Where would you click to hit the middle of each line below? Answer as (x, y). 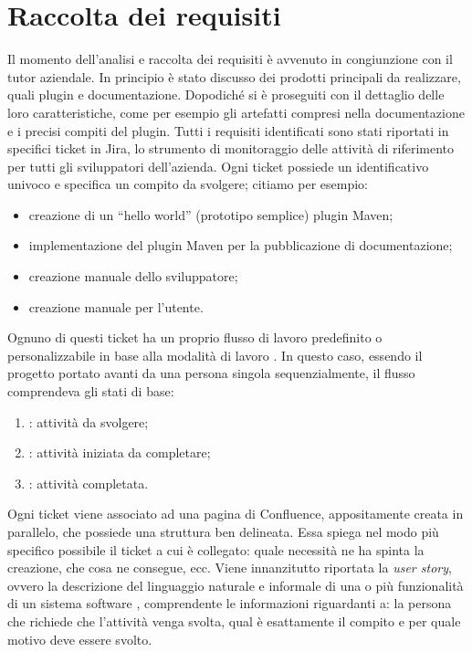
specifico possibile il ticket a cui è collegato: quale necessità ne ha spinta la (216, 549)
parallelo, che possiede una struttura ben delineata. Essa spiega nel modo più (223, 531)
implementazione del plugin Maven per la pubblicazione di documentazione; (241, 245)
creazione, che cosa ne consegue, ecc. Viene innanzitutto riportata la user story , (230, 568)
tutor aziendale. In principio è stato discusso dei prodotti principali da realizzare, (234, 76)
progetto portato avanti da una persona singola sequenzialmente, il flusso (211, 373)
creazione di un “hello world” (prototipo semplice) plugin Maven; (211, 214)
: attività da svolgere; (89, 421)
